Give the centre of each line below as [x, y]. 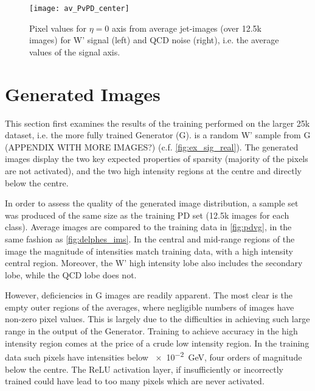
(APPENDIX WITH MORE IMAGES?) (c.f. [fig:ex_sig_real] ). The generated [152, 146]
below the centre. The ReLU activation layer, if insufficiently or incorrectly [144, 369]
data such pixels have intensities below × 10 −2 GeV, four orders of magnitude [154, 356]
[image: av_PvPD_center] [79, 9]
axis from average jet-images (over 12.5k [186, 28]
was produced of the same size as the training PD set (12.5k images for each [147, 215]
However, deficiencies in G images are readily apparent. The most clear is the [149, 295]
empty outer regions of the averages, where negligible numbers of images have [150, 307]
